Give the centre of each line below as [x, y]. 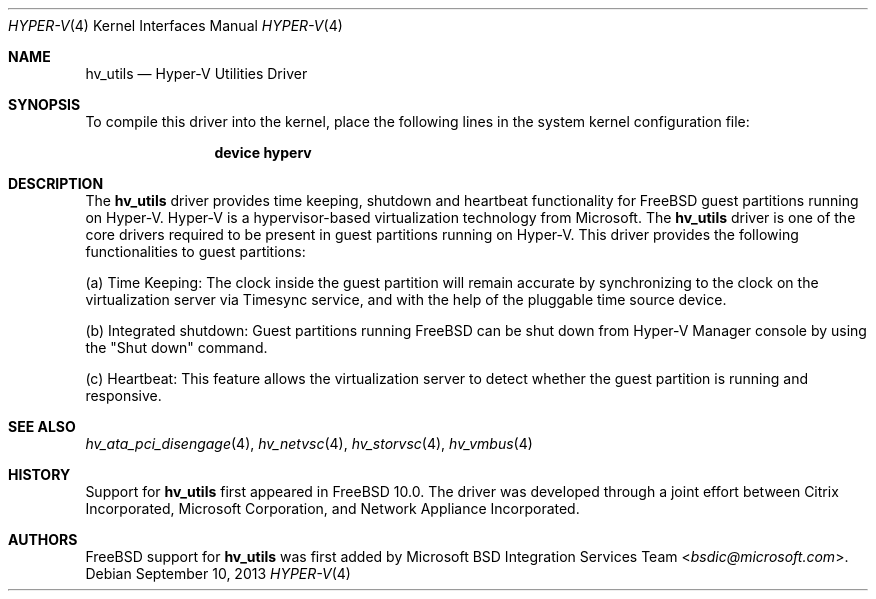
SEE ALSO [42, 426]
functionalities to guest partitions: [195, 251]
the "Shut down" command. [176, 347]
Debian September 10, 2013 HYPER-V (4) [218, 573]
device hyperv [263, 152]
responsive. [123, 395]
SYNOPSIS [44, 104]
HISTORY [39, 474]
